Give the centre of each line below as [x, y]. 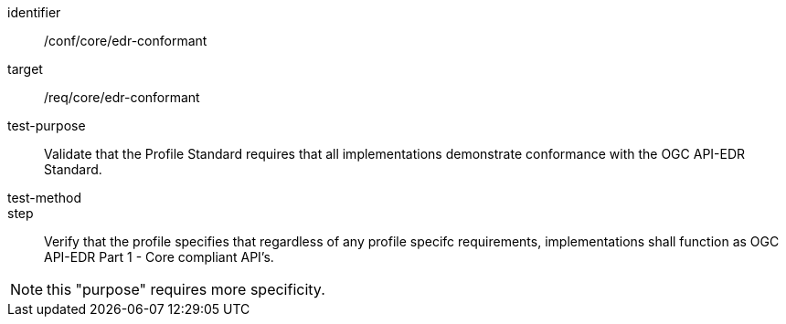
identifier [34, 12]
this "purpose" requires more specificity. [186, 289]
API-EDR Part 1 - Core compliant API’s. [159, 257]
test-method [44, 198]
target [25, 69]
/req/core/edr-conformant [122, 97]
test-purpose [47, 125]
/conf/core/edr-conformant [126, 41]
